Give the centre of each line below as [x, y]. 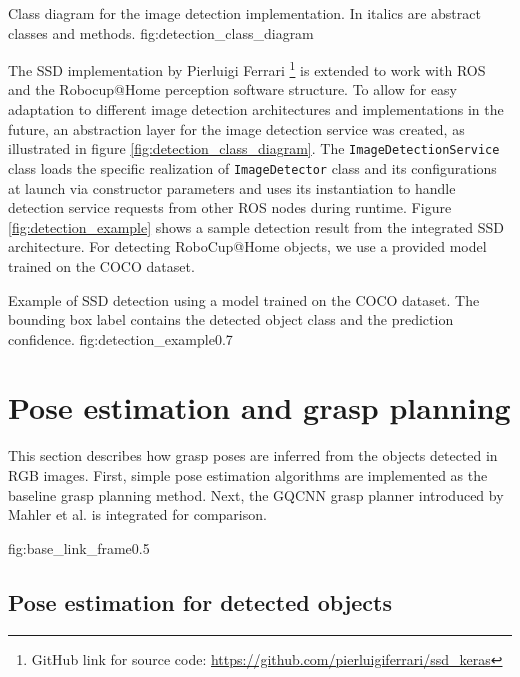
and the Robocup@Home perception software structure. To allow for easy [233, 89]
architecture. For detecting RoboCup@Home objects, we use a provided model [247, 246]
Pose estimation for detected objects [200, 601]
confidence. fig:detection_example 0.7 [120, 338]
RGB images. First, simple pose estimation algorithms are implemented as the [248, 475]
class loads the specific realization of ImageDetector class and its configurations [252, 167]
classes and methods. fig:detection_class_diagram [161, 32]
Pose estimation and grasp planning [259, 407]
